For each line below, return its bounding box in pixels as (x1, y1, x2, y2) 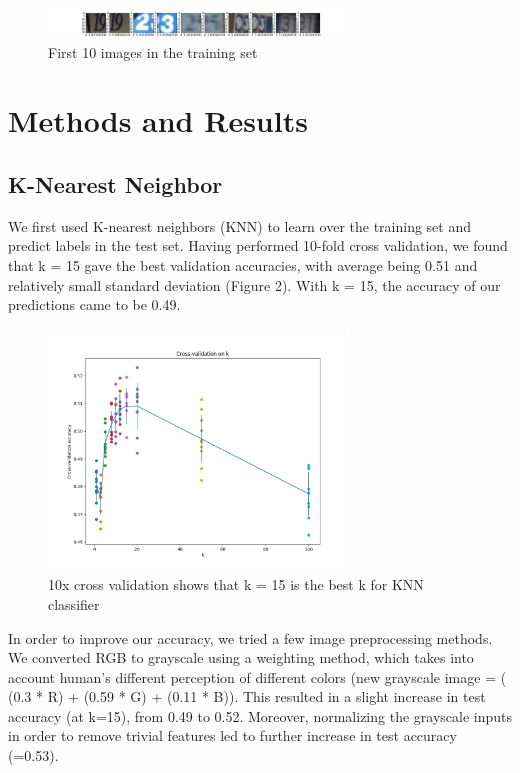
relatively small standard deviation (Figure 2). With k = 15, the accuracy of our (8, 274, 501, 295)
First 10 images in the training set (48, 41, 258, 62)
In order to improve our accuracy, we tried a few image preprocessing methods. (8, 627, 493, 648)
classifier (48, 593, 100, 614)
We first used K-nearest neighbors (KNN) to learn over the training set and (8, 215, 472, 236)
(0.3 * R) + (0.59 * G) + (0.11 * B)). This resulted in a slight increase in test (8, 686, 486, 707)
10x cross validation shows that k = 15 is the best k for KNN (48, 574, 424, 595)
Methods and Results (8, 100, 308, 141)
